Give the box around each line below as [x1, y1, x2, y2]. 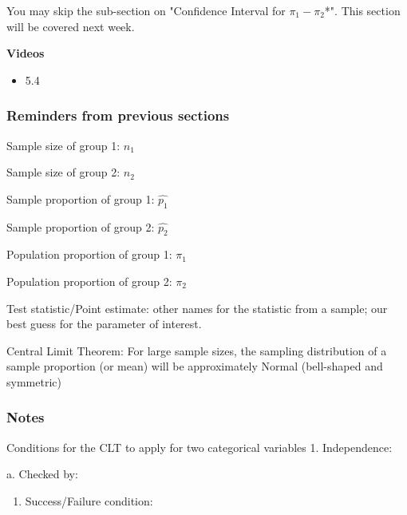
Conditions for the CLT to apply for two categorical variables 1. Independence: [6, 438, 393, 455]
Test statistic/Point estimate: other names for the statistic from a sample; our [6, 299, 388, 316]
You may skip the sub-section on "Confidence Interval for [6, 2, 286, 18]
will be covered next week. [6, 18, 135, 34]
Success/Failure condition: [25, 492, 153, 509]
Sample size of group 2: [6, 164, 121, 180]
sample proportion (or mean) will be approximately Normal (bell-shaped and [6, 358, 383, 374]
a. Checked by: [6, 465, 78, 482]
